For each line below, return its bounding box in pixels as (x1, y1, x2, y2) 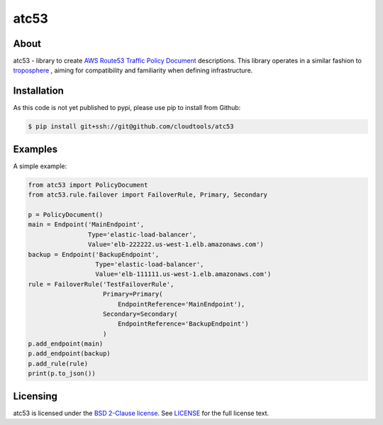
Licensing (13, 390, 58, 402)
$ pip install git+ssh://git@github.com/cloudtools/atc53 (28, 123, 234, 131)
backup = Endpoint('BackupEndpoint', (28, 250, 160, 258)
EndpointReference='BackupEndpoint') (117, 320, 249, 328)
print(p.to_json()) (28, 370, 96, 377)
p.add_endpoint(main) (28, 340, 104, 348)
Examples (13, 143, 58, 155)
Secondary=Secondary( (103, 309, 178, 318)
